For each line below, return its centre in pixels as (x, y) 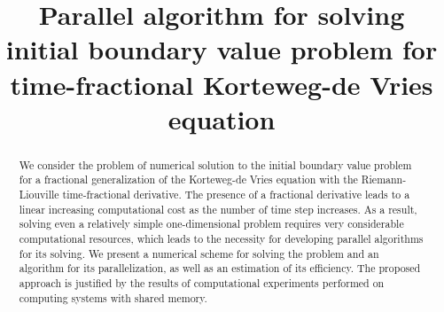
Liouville (39, 195)
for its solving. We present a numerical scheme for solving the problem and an (199, 253)
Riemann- (384, 179)
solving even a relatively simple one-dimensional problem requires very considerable (211, 224)
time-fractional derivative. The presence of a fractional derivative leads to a (236, 195)
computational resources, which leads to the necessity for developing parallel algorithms (221, 239)
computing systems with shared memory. (113, 297)
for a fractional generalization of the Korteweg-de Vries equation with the (188, 179)
